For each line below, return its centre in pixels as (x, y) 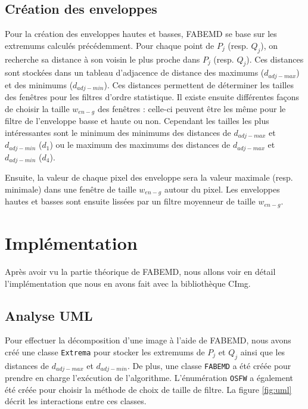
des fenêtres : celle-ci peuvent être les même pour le (192, 108)
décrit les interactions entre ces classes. (76, 401)
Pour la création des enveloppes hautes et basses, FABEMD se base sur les (141, 34)
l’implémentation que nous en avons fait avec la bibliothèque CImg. (128, 283)
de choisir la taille (37, 108)
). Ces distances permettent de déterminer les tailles (199, 84)
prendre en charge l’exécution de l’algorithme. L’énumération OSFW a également (149, 378)
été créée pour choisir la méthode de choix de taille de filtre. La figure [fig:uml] (148, 389)
